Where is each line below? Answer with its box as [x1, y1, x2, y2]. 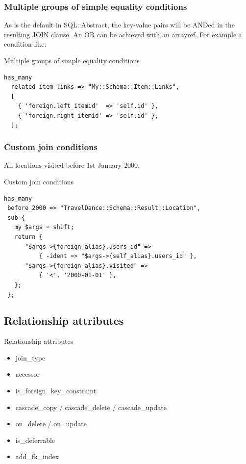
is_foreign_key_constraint [15, 386, 97, 396]
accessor [15, 369, 40, 379]
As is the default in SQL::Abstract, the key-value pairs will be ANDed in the [4, 20, 235, 30]
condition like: [4, 39, 47, 49]
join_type [15, 352, 46, 362]
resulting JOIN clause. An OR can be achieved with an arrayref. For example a [4, 29, 242, 39]
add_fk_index [15, 451, 59, 462]
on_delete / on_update [15, 418, 87, 429]
